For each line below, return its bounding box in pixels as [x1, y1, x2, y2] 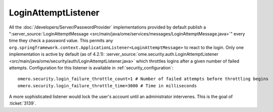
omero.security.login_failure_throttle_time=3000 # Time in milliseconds [17, 83, 197, 88]
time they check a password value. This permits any [9, 38, 114, 44]
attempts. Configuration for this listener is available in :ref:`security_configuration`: [9, 64, 173, 70]
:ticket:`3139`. [9, 100, 36, 106]
